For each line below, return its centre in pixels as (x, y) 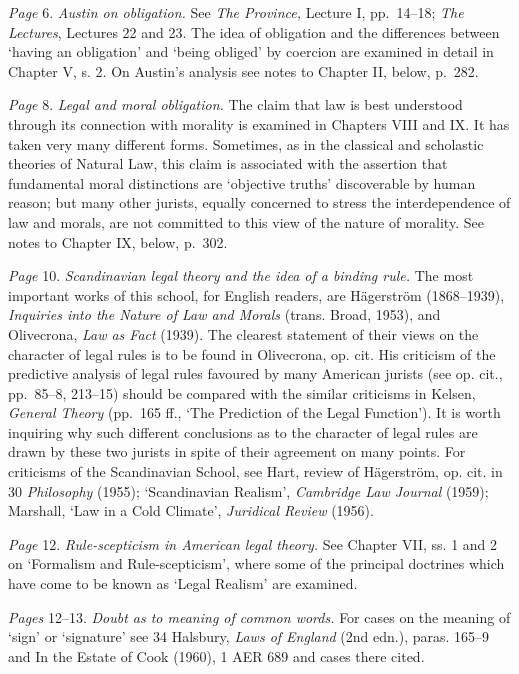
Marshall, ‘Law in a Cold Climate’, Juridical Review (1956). (191, 510)
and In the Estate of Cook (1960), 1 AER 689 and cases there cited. (216, 655)
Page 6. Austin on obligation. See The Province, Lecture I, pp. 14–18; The (236, 12)
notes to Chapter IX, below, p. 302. (118, 241)
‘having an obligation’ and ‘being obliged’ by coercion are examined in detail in (251, 51)
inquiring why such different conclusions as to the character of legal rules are (243, 431)
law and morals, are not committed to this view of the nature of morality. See (246, 221)
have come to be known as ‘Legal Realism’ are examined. (183, 583)
